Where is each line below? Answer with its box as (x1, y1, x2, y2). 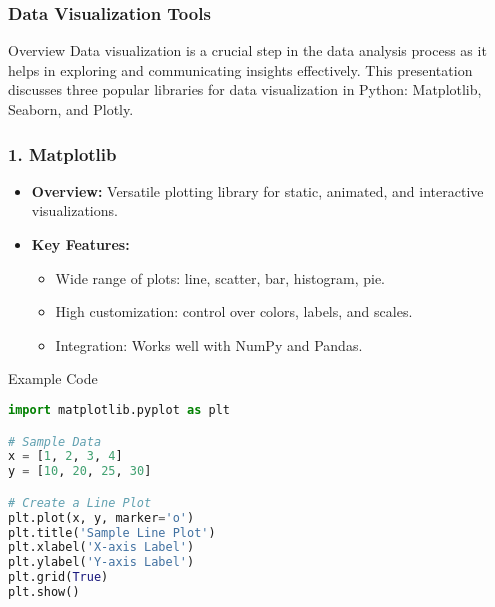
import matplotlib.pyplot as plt (8, 402, 230, 417)
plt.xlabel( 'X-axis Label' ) (8, 540, 195, 555)
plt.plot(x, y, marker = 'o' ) (8, 510, 195, 525)
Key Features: (31, 234, 130, 254)
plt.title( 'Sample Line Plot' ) (8, 525, 216, 540)
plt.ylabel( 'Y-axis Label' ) (8, 555, 195, 570)
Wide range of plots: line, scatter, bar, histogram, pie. (55, 267, 385, 288)
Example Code (8, 368, 98, 389)
